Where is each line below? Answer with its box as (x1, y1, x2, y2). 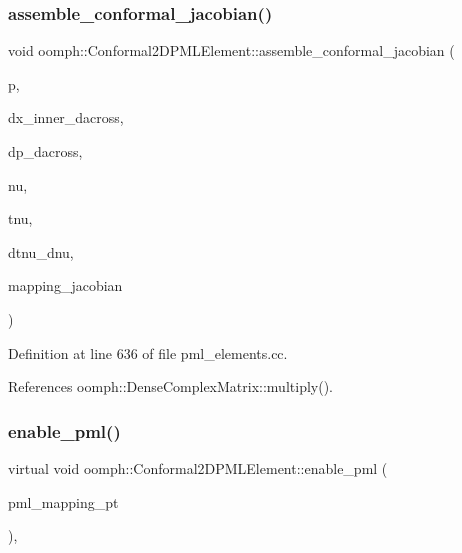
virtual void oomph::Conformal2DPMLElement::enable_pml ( (8, 457, 388, 478)
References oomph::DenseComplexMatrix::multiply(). (8, 376, 333, 397)
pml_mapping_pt (8, 491, 119, 512)
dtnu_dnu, (8, 241, 74, 262)
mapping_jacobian (8, 275, 123, 296)
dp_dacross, (8, 141, 83, 161)
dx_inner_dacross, (8, 107, 124, 128)
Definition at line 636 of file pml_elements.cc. (8, 342, 288, 363)
